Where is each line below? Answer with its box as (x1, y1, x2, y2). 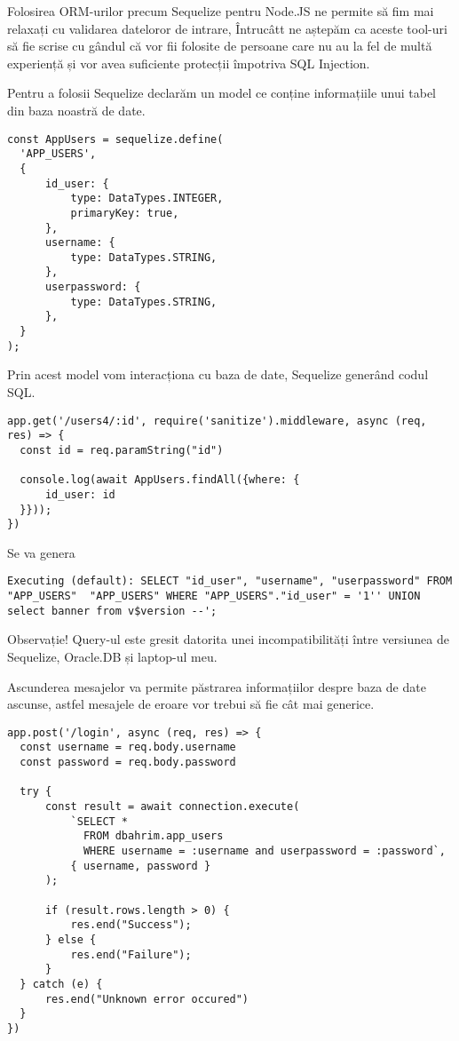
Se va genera (7, 543, 75, 561)
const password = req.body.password (20, 756, 236, 769)
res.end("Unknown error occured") (44, 992, 249, 1005)
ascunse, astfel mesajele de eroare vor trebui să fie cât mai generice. (7, 695, 375, 713)
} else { (44, 933, 97, 946)
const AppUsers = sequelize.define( (7, 132, 224, 146)
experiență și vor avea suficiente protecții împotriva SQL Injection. (7, 53, 370, 72)
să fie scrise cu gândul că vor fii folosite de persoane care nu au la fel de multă (7, 36, 432, 55)
